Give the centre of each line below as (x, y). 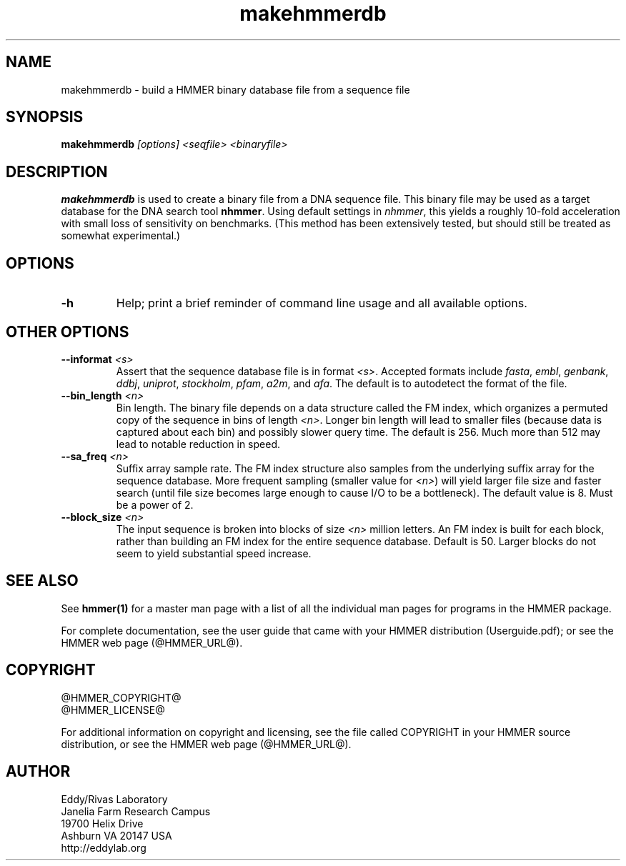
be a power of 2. (155, 504)
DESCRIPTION (57, 171)
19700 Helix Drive (102, 823)
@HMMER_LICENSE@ (113, 710)
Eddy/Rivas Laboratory (114, 799)
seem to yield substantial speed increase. (214, 553)
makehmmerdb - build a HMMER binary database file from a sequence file (235, 89)
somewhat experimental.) (121, 236)
